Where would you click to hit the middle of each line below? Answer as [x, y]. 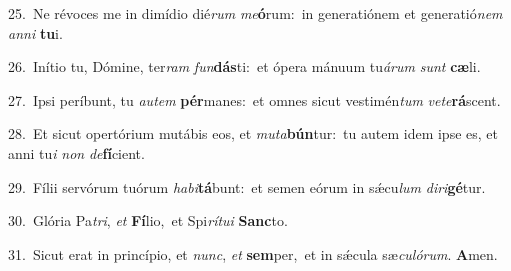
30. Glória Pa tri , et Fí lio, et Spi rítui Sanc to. [148, 220]
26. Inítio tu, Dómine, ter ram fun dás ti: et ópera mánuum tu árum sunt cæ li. [244, 66]
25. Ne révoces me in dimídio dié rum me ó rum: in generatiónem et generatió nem [255, 13]
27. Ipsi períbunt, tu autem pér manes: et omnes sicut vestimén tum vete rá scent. [254, 99]
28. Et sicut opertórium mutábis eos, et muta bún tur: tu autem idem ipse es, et [253, 133]
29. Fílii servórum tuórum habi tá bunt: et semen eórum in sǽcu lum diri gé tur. [247, 186]
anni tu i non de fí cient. [76, 152]
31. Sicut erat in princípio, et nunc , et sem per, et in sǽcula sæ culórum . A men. [253, 253]
